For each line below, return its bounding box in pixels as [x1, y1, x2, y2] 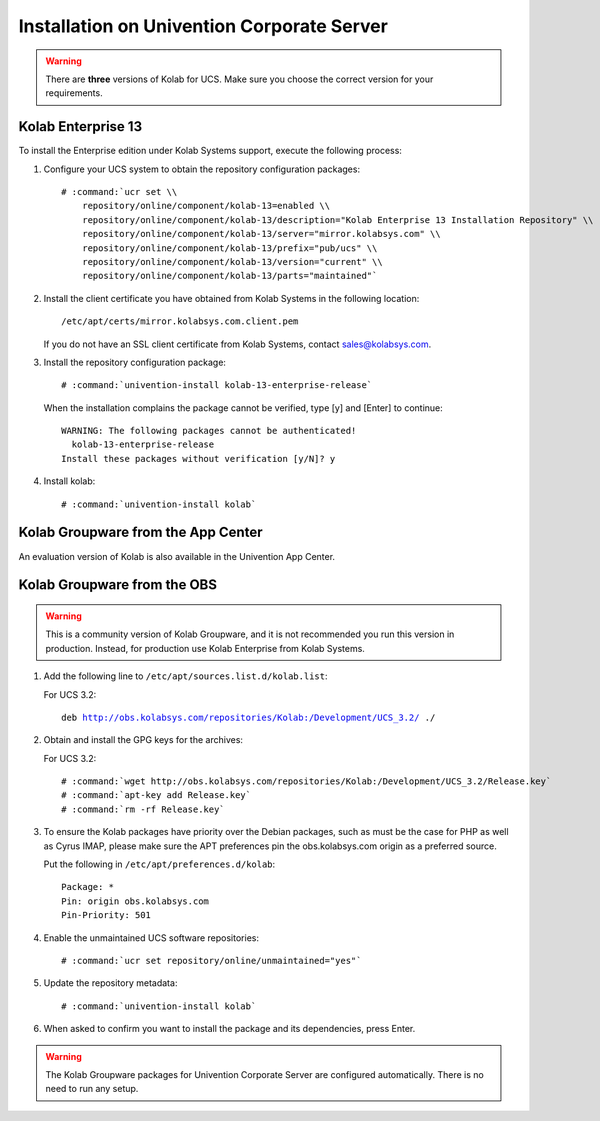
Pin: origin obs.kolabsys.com [61, 895, 210, 907]
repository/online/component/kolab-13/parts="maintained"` [81, 270, 378, 282]
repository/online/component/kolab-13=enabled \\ [81, 200, 330, 212]
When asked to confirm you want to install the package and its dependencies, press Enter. [43, 1023, 416, 1035]
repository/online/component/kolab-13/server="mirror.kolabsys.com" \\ [81, 228, 441, 240]
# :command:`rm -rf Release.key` [61, 803, 225, 815]
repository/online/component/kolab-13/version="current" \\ [81, 256, 384, 267]
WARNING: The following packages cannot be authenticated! [61, 425, 357, 437]
